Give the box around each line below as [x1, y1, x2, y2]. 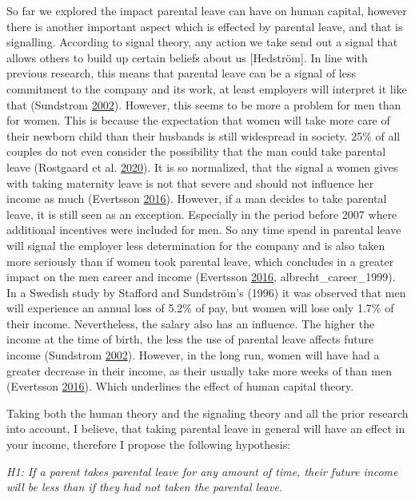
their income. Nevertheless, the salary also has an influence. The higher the [6, 315, 375, 331]
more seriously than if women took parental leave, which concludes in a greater [6, 252, 394, 269]
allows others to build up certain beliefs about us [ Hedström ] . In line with [6, 49, 368, 65]
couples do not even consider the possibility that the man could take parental [6, 143, 386, 160]
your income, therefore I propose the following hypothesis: [6, 436, 291, 453]
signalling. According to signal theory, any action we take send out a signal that [6, 34, 398, 50]
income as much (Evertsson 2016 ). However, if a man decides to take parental [6, 190, 387, 207]
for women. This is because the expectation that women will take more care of [6, 112, 390, 129]
